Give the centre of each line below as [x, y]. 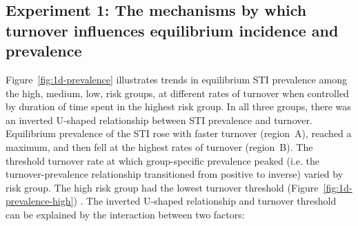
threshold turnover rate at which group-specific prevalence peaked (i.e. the [162, 160]
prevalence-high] [40, 201]
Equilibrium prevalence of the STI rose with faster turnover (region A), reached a [179, 133]
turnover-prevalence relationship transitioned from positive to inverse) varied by [175, 174]
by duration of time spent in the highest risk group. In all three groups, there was [178, 106]
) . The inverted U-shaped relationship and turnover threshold [205, 201]
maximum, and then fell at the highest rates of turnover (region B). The [159, 146]
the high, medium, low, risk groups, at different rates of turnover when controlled [177, 93]
